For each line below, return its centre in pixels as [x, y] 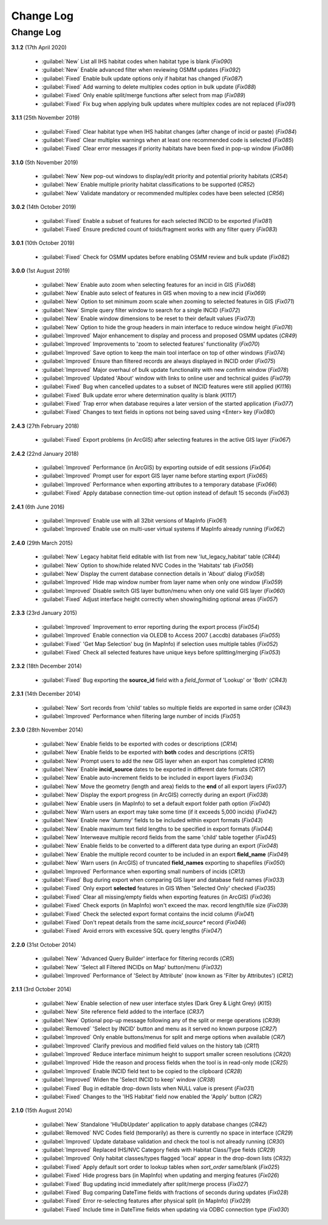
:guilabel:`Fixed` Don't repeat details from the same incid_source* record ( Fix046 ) [144, 922]
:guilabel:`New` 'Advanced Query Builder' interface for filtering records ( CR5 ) [138, 959]
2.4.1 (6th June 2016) [38, 507]
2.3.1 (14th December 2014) [46, 694]
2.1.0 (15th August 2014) [42, 1110]
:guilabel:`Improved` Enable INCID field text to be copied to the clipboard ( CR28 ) [142, 1071]
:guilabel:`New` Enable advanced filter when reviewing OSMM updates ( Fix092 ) [141, 70]
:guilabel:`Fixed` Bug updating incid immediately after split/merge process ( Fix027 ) [145, 1184]
